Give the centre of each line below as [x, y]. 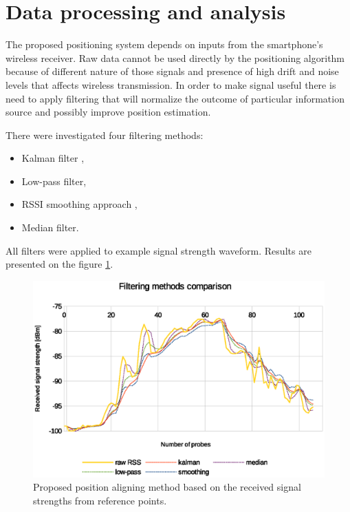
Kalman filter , [53, 158]
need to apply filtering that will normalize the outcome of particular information [175, 98]
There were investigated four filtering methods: [105, 135]
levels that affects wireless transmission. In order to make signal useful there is [171, 84]
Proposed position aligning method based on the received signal [167, 487]
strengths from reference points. [100, 500]
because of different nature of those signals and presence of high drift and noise [172, 71]
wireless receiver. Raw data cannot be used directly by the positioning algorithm [175, 57]
